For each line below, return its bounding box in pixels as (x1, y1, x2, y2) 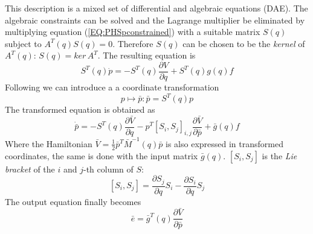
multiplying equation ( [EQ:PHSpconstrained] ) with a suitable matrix (5, 25, 260, 38)
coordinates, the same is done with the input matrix (5, 149, 198, 162)
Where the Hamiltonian (5, 137, 92, 150)
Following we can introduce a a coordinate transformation (5, 81, 219, 93)
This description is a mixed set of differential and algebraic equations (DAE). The (5, 2, 308, 14)
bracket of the (5, 162, 55, 175)
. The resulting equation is (97, 49, 196, 62)
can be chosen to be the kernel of (182, 37, 305, 49)
